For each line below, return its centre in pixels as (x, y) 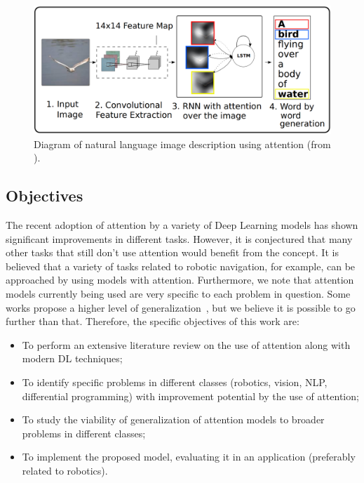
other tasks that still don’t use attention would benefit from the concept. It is (172, 252)
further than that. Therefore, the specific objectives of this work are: (153, 321)
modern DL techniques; (72, 358)
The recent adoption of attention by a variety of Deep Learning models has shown (182, 225)
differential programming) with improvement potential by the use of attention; (190, 396)
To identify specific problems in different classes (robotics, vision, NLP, (175, 382)
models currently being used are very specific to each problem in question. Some (178, 293)
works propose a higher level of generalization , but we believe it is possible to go (181, 307)
